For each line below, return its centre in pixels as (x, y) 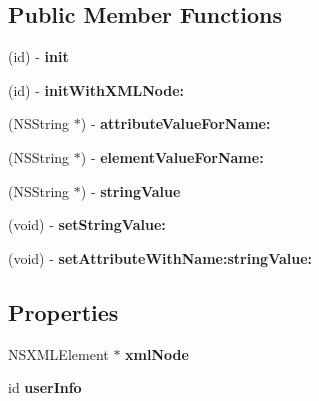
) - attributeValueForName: (175, 123)
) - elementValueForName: (172, 156)
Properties (63, 311)
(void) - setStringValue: (87, 224)
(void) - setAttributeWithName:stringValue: (160, 257)
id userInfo (45, 387)
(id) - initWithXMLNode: (96, 89)
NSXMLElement (58, 353)
